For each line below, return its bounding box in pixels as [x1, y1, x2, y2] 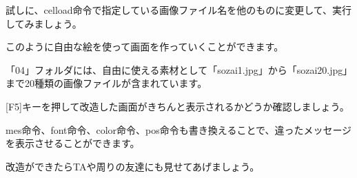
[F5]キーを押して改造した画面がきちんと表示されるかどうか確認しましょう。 [6, 99, 349, 113]
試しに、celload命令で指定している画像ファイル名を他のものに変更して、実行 [6, 3, 352, 17]
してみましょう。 [6, 16, 82, 30]
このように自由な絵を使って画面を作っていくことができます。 [6, 39, 284, 54]
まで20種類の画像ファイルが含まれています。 [6, 76, 207, 90]
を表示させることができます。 [6, 136, 140, 150]
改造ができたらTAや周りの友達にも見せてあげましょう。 [6, 159, 260, 173]
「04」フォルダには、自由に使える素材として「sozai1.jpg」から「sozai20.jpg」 [6, 62, 353, 77]
